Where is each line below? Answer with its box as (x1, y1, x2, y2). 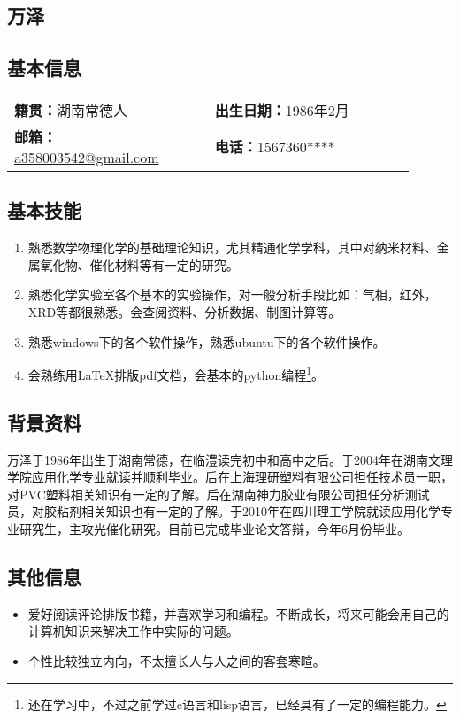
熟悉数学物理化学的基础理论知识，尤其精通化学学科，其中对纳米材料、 (27, 238, 437, 257)
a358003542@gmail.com (14, 146, 159, 167)
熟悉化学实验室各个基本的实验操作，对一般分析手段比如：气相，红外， (27, 285, 437, 304)
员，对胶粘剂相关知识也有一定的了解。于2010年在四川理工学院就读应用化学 (7, 502, 441, 521)
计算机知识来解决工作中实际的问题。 (27, 622, 239, 640)
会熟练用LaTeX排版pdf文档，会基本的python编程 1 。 (27, 363, 325, 383)
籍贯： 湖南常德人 (14, 99, 128, 120)
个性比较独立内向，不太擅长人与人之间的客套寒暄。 (27, 651, 326, 669)
